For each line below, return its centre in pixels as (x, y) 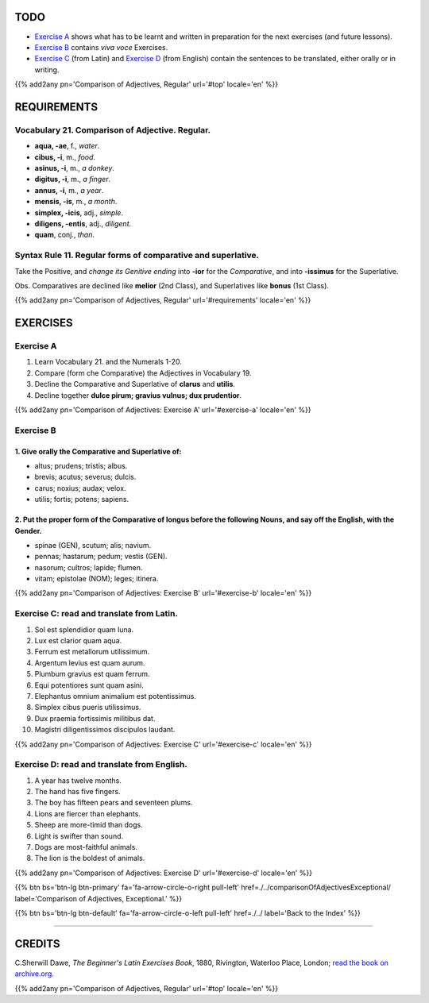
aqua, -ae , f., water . (67, 146)
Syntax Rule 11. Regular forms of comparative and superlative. (137, 256)
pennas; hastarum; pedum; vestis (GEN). (101, 557)
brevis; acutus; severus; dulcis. (85, 477)
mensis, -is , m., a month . (76, 202)
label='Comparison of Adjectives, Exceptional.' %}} (99, 898)
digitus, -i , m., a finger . (73, 179)
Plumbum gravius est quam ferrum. (92, 674)
